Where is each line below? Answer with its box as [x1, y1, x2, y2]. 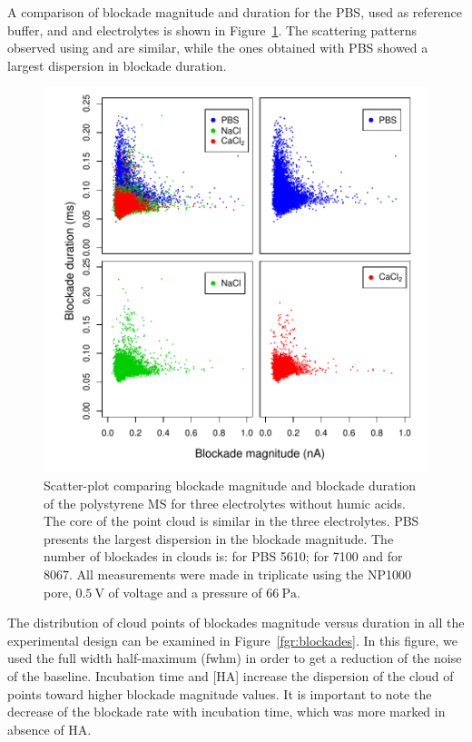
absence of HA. [7, 719, 92, 738]
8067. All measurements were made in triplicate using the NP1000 [44, 564, 411, 583]
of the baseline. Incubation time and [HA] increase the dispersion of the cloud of [7, 666, 454, 685]
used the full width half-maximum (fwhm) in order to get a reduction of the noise [7, 648, 462, 668]
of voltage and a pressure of [108, 582, 262, 601]
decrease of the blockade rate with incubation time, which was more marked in [7, 702, 446, 721]
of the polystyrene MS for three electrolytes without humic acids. [44, 493, 406, 512]
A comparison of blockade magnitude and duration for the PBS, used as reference [7, 3, 462, 21]
